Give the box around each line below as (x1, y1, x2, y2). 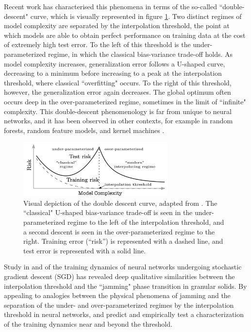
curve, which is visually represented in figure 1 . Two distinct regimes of (30, 11, 242, 21)
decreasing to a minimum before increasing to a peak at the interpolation (4, 68, 222, 78)
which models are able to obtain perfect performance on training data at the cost (4, 30, 246, 40)
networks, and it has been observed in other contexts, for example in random (4, 116, 233, 126)
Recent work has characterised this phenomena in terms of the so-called (4, 1, 217, 11)
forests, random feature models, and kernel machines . (4, 125, 165, 135)
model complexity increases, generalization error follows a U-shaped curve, (4, 58, 225, 68)
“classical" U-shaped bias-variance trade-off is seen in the (23, 207, 193, 217)
